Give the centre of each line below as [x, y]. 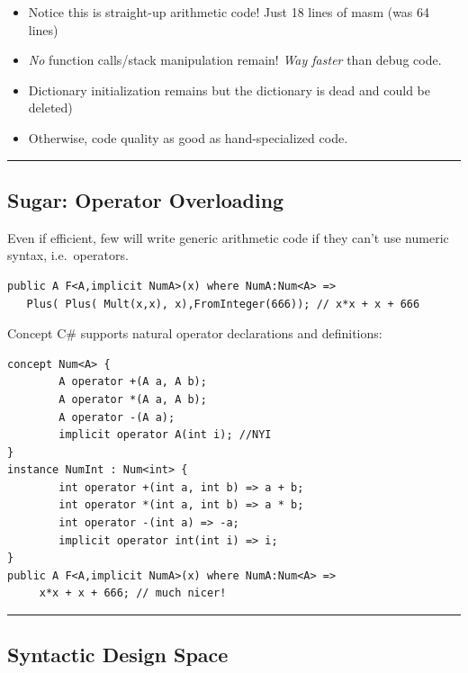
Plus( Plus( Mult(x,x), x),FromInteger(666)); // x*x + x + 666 [223, 304]
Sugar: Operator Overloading [146, 199]
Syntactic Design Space [118, 655]
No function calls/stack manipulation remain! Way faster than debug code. [235, 60]
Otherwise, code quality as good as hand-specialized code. [188, 137]
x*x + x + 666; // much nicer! [133, 593]
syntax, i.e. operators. [68, 255]
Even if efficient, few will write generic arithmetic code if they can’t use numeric [228, 237]
